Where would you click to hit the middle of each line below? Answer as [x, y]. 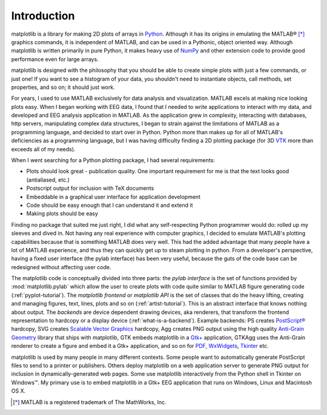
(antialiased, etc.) [48, 180]
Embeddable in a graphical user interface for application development [114, 197]
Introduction [43, 16]
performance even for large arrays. [55, 59]
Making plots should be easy [62, 214]
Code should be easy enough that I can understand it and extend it [110, 205]
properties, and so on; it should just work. [63, 87]
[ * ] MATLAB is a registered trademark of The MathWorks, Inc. [90, 402]
